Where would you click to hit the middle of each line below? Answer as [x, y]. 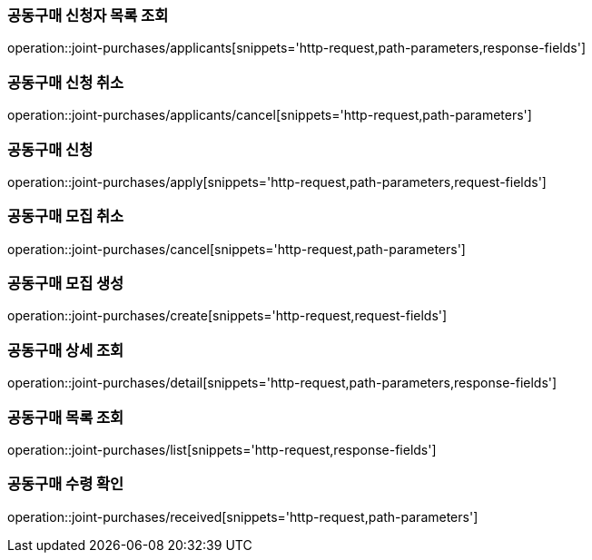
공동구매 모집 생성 [66, 283]
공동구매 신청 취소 [66, 82]
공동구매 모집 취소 [66, 216]
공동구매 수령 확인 [66, 484]
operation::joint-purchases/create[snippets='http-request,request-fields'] [227, 316]
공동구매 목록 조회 [66, 417]
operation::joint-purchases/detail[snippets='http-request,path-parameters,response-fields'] [282, 383]
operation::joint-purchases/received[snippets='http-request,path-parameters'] [243, 516]
